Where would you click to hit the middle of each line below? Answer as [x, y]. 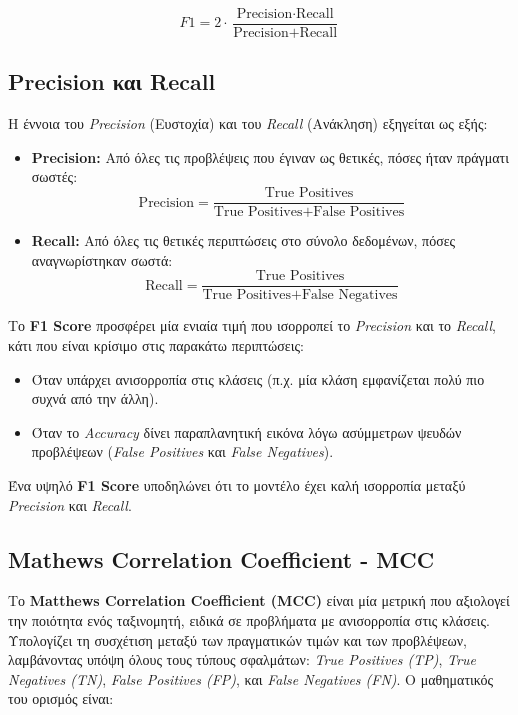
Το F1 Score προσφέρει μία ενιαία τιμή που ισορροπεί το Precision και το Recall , [252, 325]
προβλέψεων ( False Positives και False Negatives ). [182, 451]
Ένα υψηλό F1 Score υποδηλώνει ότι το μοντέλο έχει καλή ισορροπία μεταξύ [237, 484]
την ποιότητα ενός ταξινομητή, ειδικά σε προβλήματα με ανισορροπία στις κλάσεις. [249, 619]
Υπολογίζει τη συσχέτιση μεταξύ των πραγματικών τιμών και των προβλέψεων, [237, 639]
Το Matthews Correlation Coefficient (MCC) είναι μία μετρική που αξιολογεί [259, 600]
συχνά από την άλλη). [95, 398]
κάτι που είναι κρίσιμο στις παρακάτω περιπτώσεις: [156, 344]
